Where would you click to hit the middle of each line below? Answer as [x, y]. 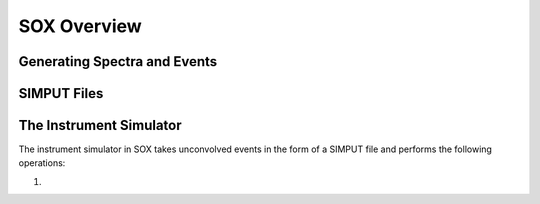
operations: [42, 163]
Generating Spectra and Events [118, 61]
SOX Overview [80, 26]
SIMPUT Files [61, 93]
